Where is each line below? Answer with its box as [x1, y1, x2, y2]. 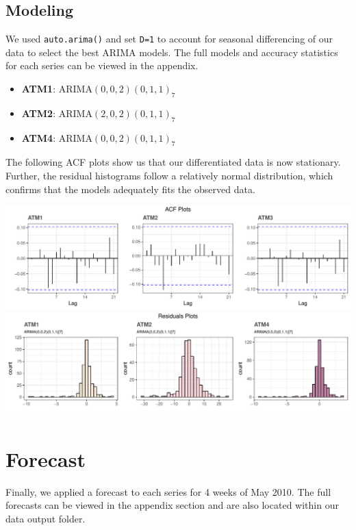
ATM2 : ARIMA [21, 105, 92, 120]
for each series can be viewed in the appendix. [5, 58, 199, 73]
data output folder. [5, 511, 86, 525]
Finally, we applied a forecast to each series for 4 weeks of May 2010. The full [5, 484, 331, 499]
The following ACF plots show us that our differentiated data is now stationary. [5, 155, 341, 169]
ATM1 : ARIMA [21, 81, 92, 96]
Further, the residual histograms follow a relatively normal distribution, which [5, 168, 333, 183]
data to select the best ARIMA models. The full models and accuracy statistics [5, 45, 338, 59]
